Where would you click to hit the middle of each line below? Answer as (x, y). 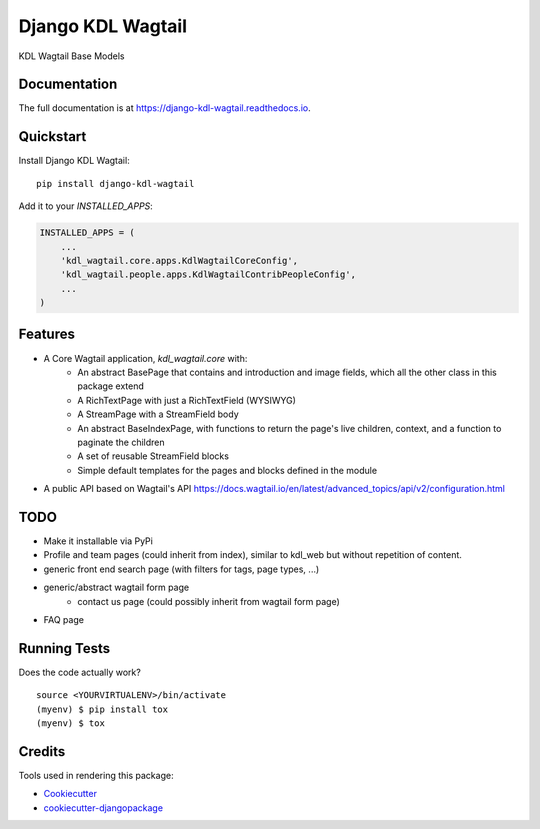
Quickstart (52, 136)
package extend (111, 386)
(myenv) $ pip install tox (102, 709)
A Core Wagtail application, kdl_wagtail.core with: (145, 358)
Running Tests (64, 648)
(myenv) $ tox (70, 723)
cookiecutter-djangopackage (103, 807)
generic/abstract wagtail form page (116, 587)
